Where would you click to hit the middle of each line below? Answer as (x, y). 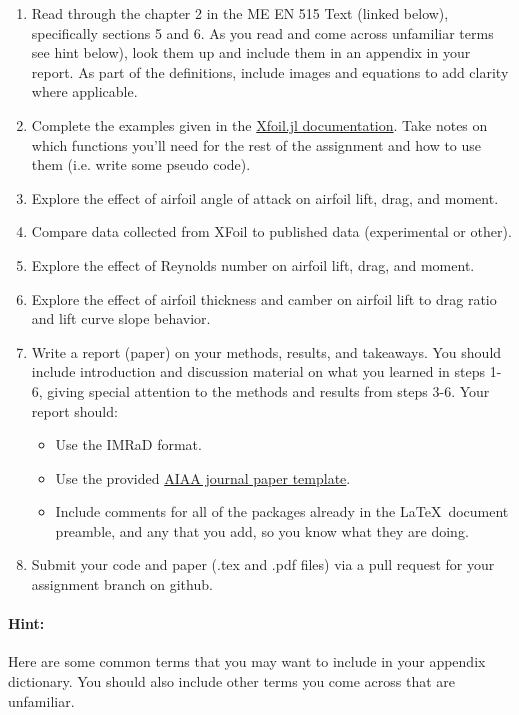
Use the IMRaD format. (128, 444)
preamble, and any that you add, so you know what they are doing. (262, 530)
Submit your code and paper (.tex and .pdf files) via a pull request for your (263, 564)
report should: (74, 410)
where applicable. (84, 91)
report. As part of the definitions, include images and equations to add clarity (270, 71)
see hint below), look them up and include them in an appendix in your (251, 52)
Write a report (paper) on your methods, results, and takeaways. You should (266, 351)
